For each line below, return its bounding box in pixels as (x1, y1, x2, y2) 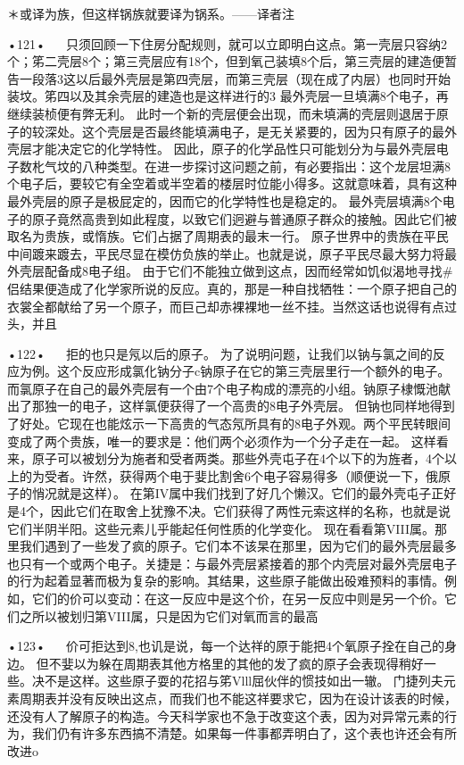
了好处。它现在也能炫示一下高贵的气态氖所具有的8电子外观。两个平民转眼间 (7, 414, 451, 433)
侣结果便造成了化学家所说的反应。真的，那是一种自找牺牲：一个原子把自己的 (7, 279, 457, 297)
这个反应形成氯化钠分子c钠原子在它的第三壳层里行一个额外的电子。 (56, 362, 451, 380)
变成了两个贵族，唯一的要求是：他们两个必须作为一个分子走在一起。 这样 (7, 431, 436, 450)
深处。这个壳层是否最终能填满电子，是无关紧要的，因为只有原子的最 (44, 121, 444, 140)
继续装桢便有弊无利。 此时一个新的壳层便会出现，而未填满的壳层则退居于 (7, 104, 436, 122)
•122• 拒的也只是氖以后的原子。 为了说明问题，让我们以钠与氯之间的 (7, 344, 433, 362)
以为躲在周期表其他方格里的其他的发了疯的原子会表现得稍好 (73, 653, 424, 672)
